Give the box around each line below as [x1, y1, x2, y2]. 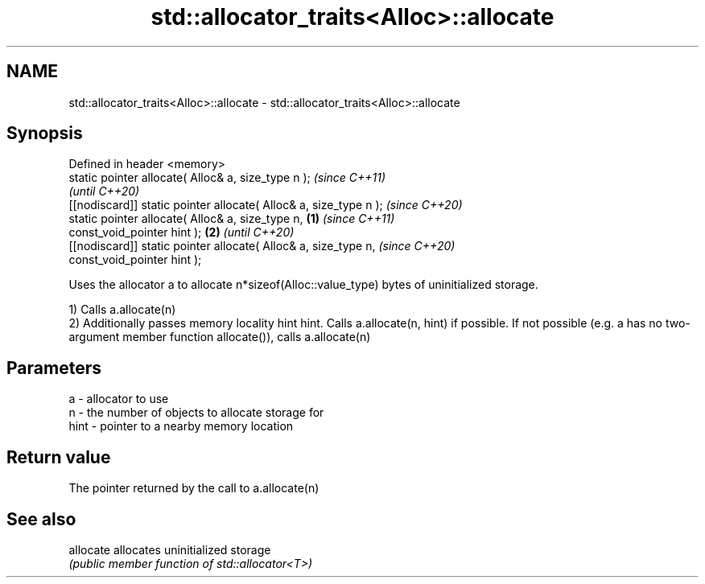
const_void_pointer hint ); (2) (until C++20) [68, 225, 295, 240]
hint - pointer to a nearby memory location [68, 419, 294, 434]
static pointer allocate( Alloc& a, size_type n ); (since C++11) [68, 171, 386, 185]
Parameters [6, 357, 101, 378]
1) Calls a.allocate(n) [68, 302, 176, 317]
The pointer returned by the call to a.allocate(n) [68, 481, 320, 496]
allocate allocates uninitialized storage [68, 542, 271, 557]
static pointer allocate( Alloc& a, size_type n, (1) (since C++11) [68, 212, 395, 226]
